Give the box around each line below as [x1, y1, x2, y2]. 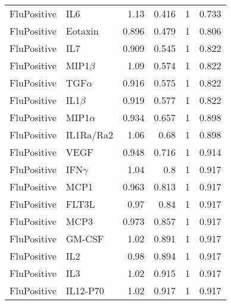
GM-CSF [65, 232, 104, 245]
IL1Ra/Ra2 [65, 128, 114, 141]
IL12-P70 [65, 284, 104, 297]
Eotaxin [65, 24, 99, 38]
